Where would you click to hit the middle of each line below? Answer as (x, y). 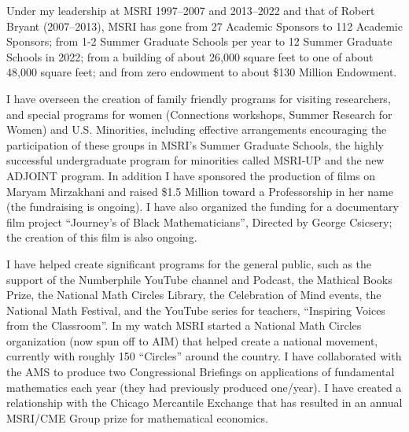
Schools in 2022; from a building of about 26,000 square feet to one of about (190, 56)
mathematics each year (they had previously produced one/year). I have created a (204, 387)
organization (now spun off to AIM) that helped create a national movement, (192, 340)
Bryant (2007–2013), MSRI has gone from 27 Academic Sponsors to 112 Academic (204, 26)
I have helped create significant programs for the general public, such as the (189, 263)
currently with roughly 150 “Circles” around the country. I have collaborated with (204, 356)
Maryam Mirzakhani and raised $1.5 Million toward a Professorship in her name (200, 191)
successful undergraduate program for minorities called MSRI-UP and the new (195, 160)
